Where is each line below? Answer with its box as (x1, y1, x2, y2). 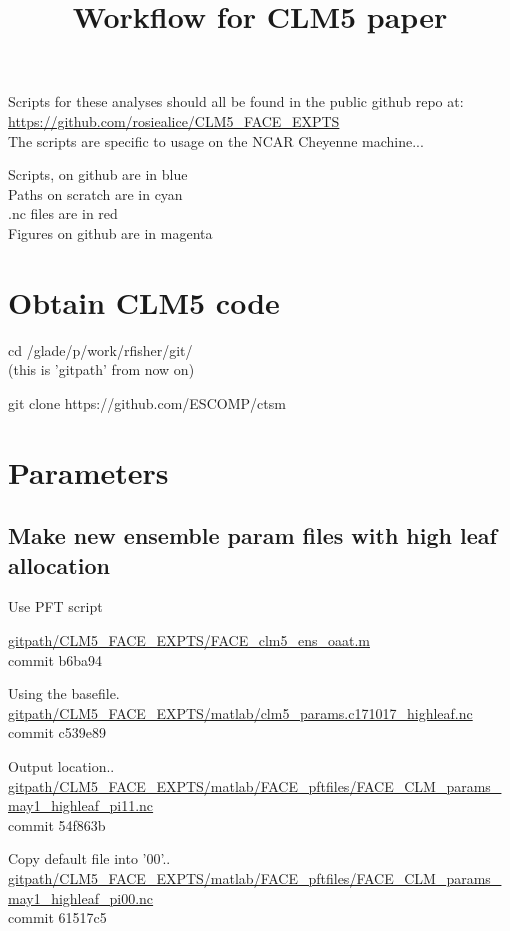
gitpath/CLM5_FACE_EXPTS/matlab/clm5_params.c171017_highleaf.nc (8, 702, 473, 723)
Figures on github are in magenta (8, 222, 213, 243)
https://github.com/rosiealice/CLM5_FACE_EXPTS (8, 110, 340, 131)
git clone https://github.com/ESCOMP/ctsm (8, 392, 286, 413)
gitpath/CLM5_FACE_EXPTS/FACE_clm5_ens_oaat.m (8, 630, 370, 650)
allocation (8, 549, 110, 580)
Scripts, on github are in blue (8, 164, 188, 185)
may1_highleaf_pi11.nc (8, 795, 154, 816)
